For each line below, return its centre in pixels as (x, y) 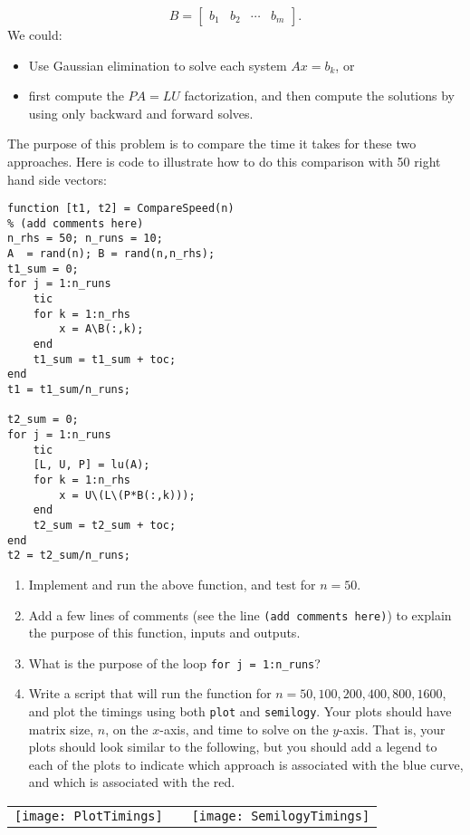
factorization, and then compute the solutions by (319, 96)
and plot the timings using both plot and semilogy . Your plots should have (240, 711)
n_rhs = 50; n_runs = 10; (85, 239)
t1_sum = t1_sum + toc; (105, 359)
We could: (35, 34)
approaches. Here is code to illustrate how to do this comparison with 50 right (224, 161)
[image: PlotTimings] (89, 816)
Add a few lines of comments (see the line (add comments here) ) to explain (240, 614)
